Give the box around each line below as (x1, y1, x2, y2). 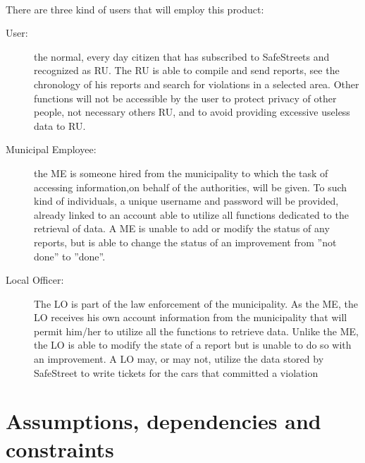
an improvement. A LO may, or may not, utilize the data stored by (34, 351, 324, 366)
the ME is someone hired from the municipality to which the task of (34, 165, 328, 180)
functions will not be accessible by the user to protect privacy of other (34, 90, 337, 105)
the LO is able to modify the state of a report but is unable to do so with (34, 337, 352, 352)
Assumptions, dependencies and (6, 407, 321, 435)
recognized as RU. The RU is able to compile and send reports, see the (34, 63, 340, 78)
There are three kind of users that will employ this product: (6, 1, 264, 16)
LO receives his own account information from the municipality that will (34, 310, 347, 325)
